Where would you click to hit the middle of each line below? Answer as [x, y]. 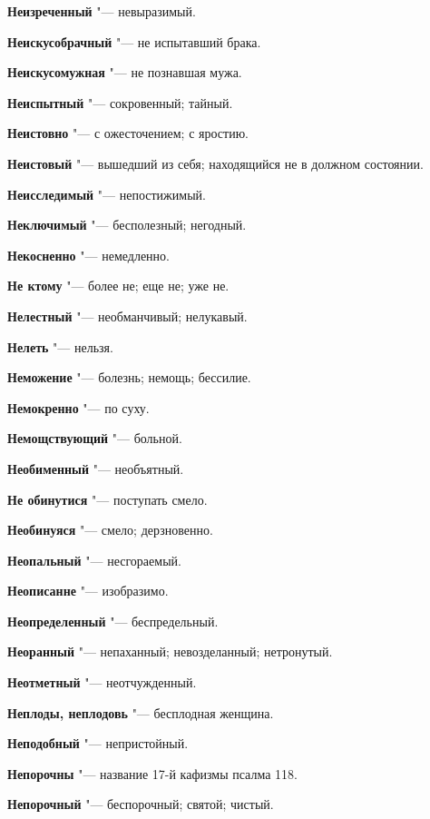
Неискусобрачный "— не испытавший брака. [134, 41]
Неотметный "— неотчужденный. [102, 682]
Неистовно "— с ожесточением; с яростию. [128, 133]
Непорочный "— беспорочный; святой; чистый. [141, 804]
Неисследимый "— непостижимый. [107, 194]
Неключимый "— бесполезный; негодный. [127, 225]
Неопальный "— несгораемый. [94, 560]
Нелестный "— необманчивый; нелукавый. [127, 316]
